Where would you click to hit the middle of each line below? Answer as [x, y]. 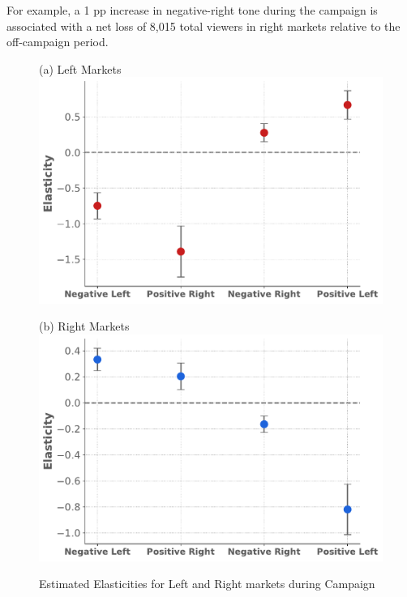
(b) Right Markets [84, 326]
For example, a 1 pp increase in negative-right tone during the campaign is [192, 10]
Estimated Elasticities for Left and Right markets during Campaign [207, 584]
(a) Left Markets [80, 68]
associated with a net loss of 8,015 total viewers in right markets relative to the [203, 26]
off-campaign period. [58, 42]
